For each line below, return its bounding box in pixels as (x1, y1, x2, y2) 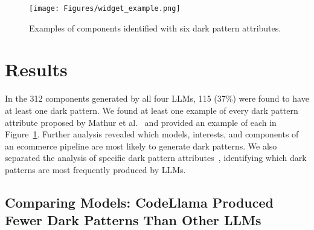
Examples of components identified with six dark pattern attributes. (29, 21, 281, 34)
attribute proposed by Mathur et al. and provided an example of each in (5, 116, 277, 128)
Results (5, 57, 68, 82)
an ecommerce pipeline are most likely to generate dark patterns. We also (5, 139, 277, 152)
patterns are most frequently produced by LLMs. (5, 163, 186, 176)
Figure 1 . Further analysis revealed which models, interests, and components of (5, 128, 299, 140)
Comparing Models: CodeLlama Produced (5, 192, 274, 211)
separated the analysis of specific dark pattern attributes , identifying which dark (5, 151, 307, 164)
